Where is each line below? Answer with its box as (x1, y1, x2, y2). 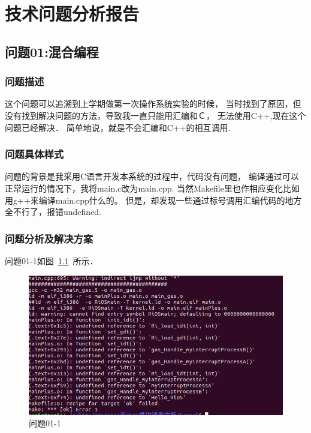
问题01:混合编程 (5, 42, 99, 61)
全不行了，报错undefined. (5, 205, 102, 218)
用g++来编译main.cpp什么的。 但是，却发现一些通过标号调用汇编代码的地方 (5, 193, 302, 206)
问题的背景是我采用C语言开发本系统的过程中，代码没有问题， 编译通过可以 (5, 170, 299, 183)
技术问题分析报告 (5, 1, 140, 26)
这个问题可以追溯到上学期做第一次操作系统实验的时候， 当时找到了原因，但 (5, 97, 301, 110)
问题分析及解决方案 (5, 231, 93, 246)
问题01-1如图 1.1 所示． (5, 254, 98, 267)
